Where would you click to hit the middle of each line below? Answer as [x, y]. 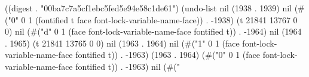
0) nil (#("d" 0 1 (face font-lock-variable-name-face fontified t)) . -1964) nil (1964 [153, 31]
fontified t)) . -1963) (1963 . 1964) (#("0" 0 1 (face [168, 55]
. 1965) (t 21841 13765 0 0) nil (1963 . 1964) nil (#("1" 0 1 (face [122, 43]
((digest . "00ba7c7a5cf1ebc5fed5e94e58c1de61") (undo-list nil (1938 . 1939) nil [149, 8]
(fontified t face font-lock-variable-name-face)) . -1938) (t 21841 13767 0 [166, 19]
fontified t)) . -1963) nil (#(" [128, 66]
